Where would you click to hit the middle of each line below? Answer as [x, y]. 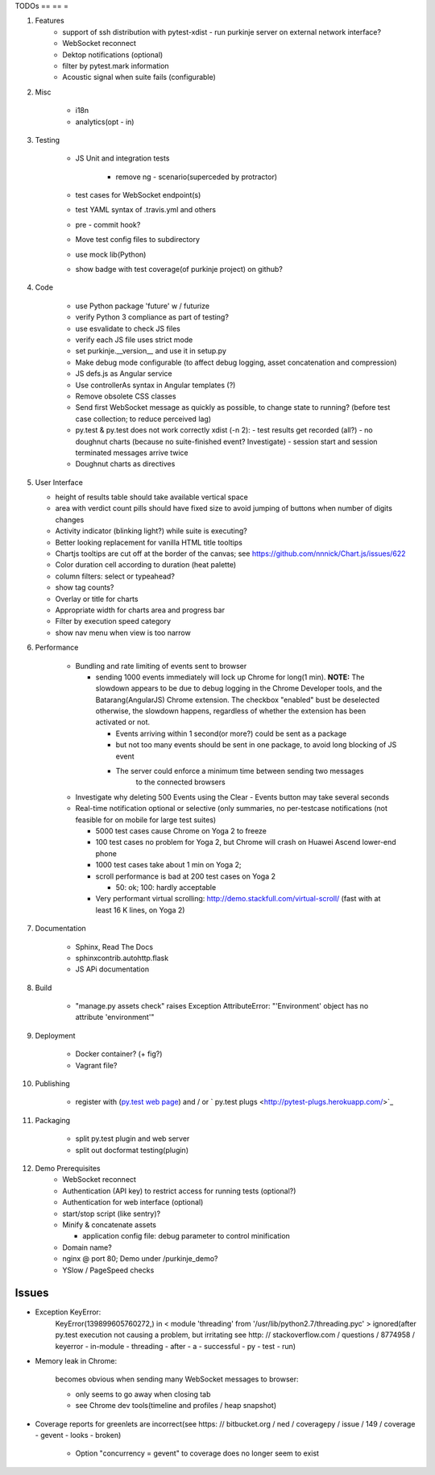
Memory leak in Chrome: [76, 1360]
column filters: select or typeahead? [115, 576]
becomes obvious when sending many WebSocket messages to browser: [177, 1379]
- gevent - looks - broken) [78, 1435]
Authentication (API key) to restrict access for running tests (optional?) [179, 1191]
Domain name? [87, 1247]
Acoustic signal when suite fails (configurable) [139, 77]
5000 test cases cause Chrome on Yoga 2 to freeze [181, 831]
